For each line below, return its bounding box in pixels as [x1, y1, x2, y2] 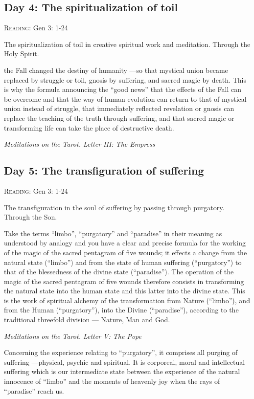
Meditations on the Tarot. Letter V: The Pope [4, 331, 141, 341]
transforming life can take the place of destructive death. [4, 122, 174, 133]
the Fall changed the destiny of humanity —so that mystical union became [4, 65, 228, 75]
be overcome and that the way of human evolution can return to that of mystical [4, 93, 247, 104]
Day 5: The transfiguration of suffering [4, 163, 204, 178]
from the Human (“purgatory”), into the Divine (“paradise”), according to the [4, 305, 239, 315]
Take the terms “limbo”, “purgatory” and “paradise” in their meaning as [4, 228, 222, 238]
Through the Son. [4, 212, 57, 222]
